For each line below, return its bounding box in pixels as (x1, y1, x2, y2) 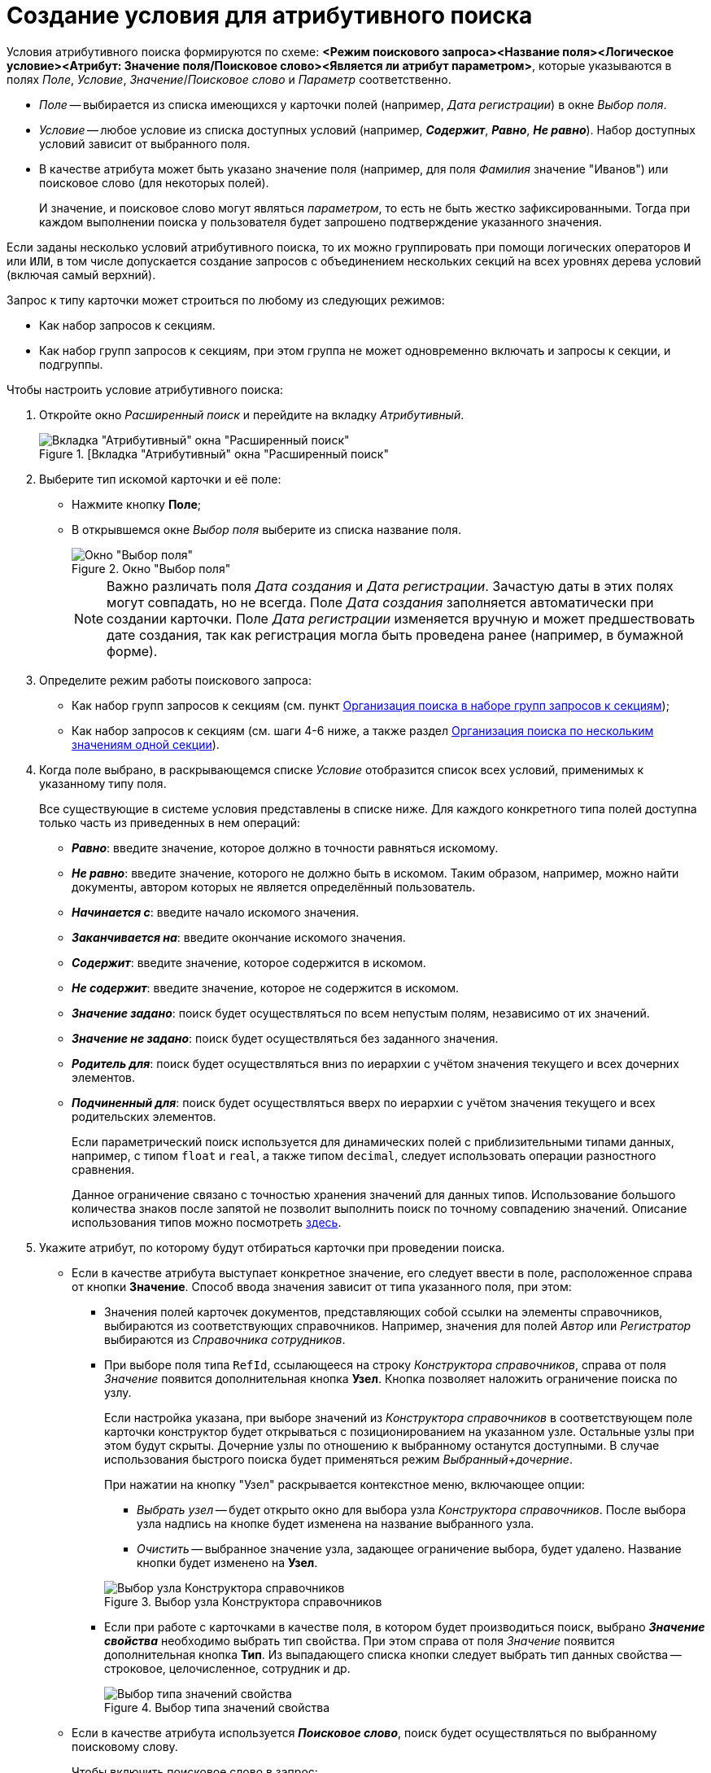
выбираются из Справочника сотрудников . (104, 1332, 346, 1346)
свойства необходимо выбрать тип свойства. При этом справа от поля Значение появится (104, 1633, 615, 1648)
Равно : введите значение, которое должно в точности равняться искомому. (72, 840, 499, 855)
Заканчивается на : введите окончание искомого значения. (72, 930, 406, 944)
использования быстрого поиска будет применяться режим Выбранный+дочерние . (104, 1451, 573, 1466)
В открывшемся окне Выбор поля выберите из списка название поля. (72, 522, 461, 536)
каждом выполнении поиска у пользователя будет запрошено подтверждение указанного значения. (39, 214, 603, 229)
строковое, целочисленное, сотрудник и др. (104, 1661, 351, 1675)
